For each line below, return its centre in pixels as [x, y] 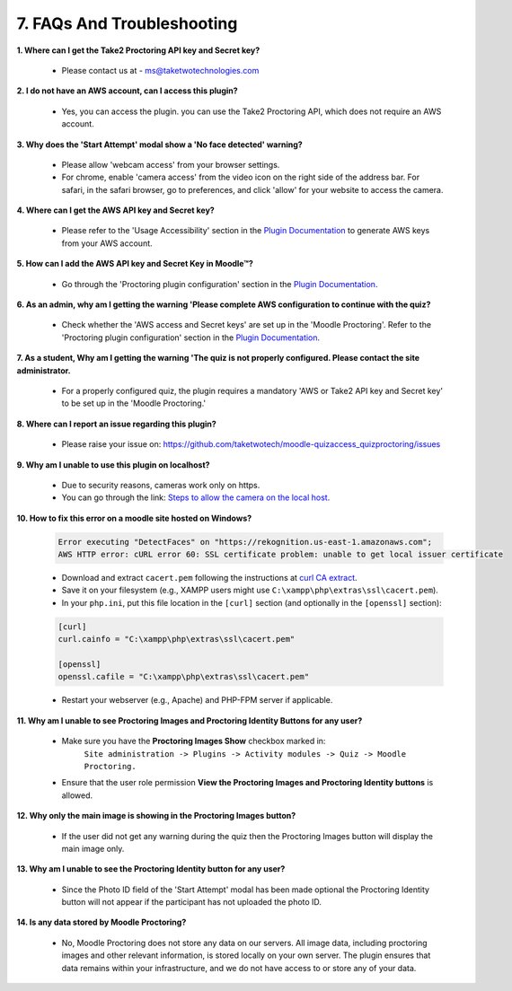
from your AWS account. [107, 243]
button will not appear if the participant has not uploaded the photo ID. [192, 902]
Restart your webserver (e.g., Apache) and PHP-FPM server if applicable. [197, 700]
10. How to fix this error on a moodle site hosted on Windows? [134, 518]
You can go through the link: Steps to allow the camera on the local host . [196, 497]
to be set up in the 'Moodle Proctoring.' [134, 403]
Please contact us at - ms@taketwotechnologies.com [160, 70]
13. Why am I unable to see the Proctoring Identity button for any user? [151, 869]
